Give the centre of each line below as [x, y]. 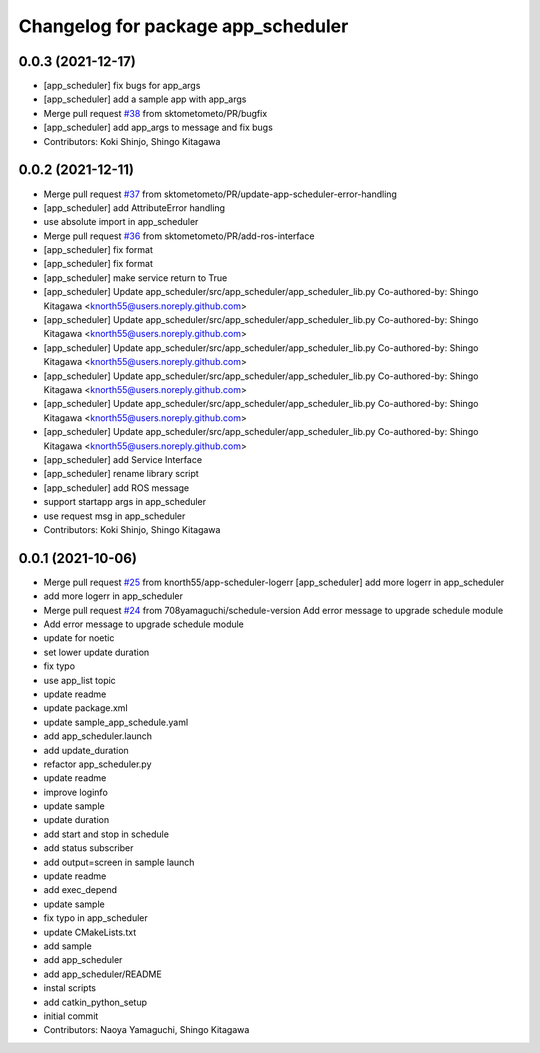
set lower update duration [96, 652]
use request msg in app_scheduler [114, 516]
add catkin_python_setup [95, 1002]
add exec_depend [80, 890]
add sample [67, 946]
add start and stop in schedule [106, 834]
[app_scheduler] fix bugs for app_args [122, 86]
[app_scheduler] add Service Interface [123, 459]
